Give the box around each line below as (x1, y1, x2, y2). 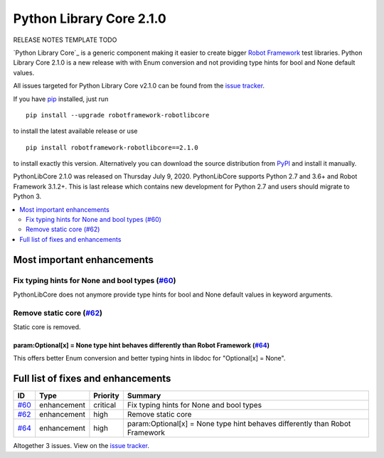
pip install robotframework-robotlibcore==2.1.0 (26, 143, 198, 151)
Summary (127, 391, 161, 401)
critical (93, 400, 117, 410)
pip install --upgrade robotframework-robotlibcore (26, 111, 210, 119)
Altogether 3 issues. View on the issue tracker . (13, 442, 149, 450)
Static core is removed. (13, 323, 81, 331)
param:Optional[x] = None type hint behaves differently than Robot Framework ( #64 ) (13, 341, 270, 350)
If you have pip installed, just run (13, 95, 109, 103)
